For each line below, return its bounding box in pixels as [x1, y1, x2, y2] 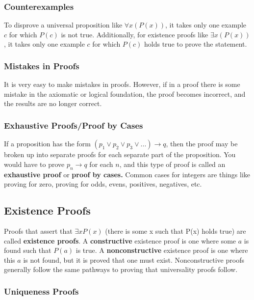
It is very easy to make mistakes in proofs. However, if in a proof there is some [4, 79, 240, 89]
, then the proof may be [166, 138, 238, 149]
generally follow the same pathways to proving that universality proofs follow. [4, 264, 238, 274]
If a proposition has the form [4, 138, 91, 149]
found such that [4, 245, 51, 255]
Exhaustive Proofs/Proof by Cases [4, 119, 143, 131]
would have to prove [4, 159, 65, 169]
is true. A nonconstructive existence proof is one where [76, 245, 248, 255]
